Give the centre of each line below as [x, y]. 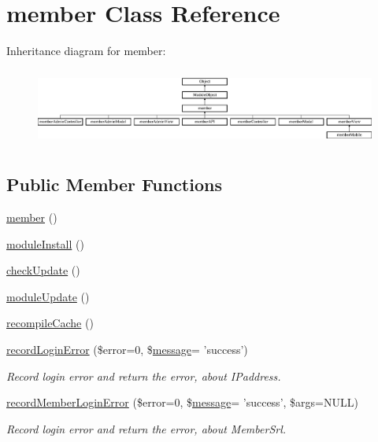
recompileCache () [50, 323]
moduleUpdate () [48, 296]
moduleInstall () [45, 243]
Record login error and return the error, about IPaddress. [144, 376]
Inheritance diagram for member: [86, 51]
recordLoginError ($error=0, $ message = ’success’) [127, 350]
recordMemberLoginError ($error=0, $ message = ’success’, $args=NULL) [182, 402]
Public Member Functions [114, 184]
